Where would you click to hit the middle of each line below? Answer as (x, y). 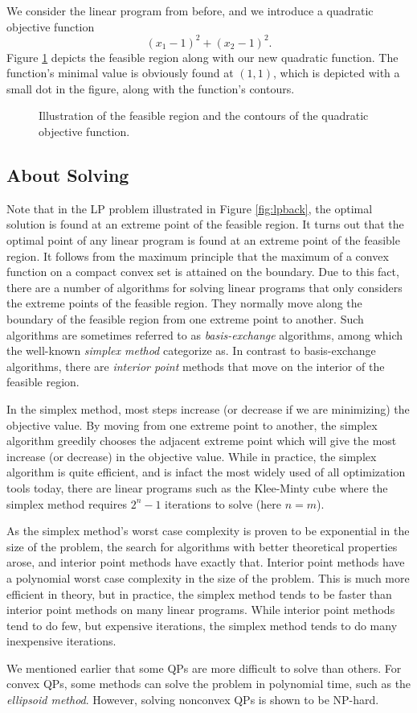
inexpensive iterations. (61, 641)
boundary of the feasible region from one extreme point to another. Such (185, 319)
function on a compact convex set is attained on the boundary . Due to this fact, (203, 272)
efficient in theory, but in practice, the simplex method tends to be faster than (199, 593)
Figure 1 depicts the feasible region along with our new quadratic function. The (202, 57)
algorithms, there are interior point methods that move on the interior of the (196, 366)
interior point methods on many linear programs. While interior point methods (201, 610)
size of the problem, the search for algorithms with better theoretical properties (202, 546)
